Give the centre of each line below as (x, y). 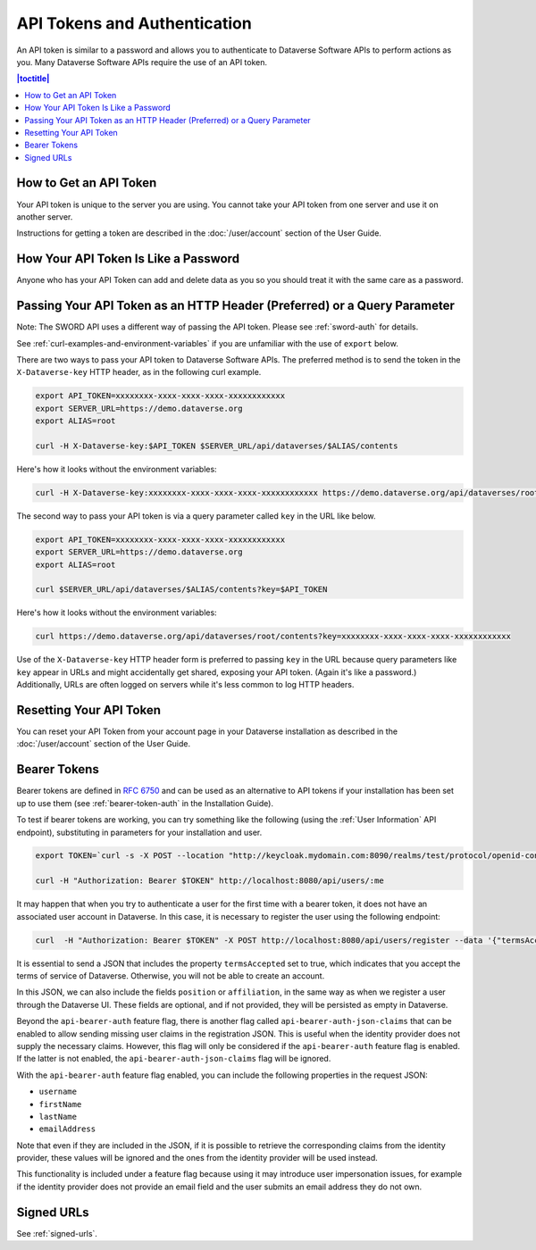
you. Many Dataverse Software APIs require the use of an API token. (142, 62)
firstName (60, 1104)
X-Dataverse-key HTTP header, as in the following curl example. (139, 372)
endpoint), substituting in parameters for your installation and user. (139, 832)
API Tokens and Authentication (134, 23)
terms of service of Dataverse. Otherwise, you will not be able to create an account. (171, 976)
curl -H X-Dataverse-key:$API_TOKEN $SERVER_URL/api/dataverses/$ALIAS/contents (217, 446)
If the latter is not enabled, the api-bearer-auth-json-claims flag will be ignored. (174, 1059)
